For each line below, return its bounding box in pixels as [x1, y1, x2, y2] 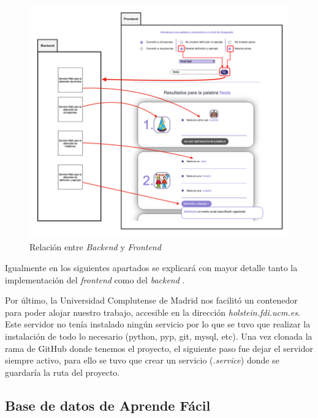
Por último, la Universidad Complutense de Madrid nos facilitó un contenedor [5, 294, 298, 307]
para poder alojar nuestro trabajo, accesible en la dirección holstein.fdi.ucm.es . [5, 305, 300, 318]
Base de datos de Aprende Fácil [5, 395, 211, 414]
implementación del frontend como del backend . [5, 273, 185, 286]
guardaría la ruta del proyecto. [5, 365, 120, 378]
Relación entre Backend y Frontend [29, 241, 161, 253]
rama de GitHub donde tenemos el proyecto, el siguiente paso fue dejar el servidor [5, 341, 314, 354]
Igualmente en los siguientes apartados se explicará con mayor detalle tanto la [5, 261, 298, 274]
